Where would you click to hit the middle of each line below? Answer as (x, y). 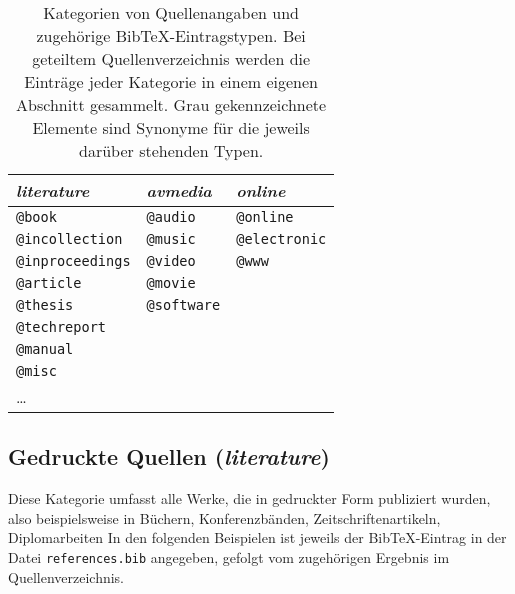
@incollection (69, 239)
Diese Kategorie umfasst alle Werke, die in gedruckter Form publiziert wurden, (249, 498)
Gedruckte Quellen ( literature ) (169, 456)
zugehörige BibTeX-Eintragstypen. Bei (171, 35)
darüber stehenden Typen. (171, 150)
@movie (171, 283)
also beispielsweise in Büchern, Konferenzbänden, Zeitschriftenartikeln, (224, 517)
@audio (171, 217)
